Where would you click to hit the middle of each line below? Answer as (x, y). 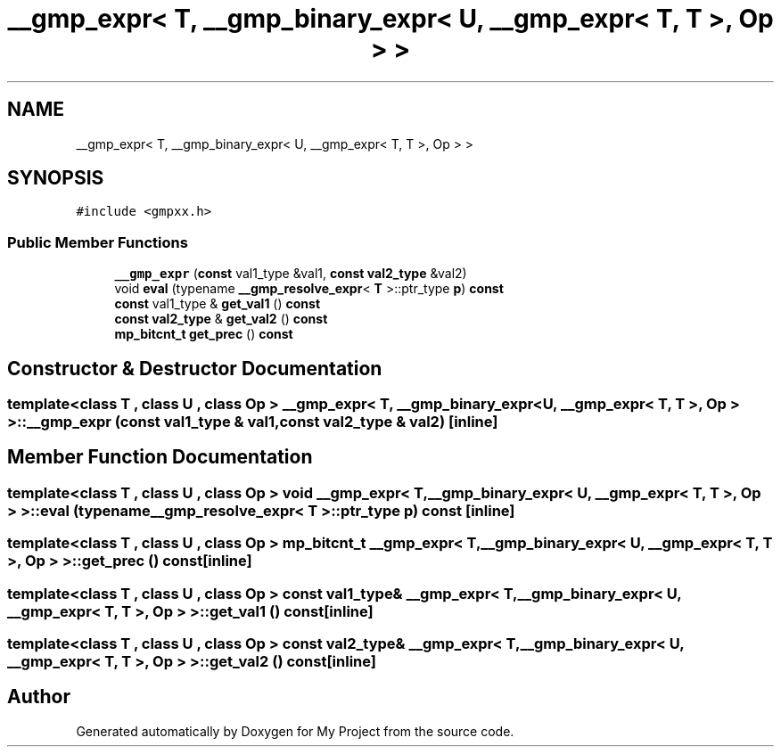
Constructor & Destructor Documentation (195, 368)
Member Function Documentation (160, 457)
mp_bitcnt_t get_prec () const (204, 334)
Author (39, 697)
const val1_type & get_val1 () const (218, 304)
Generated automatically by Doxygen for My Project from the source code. (295, 731)
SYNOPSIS (56, 178)
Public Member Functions (98, 242)
